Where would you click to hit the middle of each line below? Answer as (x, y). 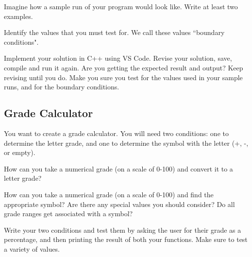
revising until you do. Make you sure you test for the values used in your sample (123, 77)
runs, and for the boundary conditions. (62, 87)
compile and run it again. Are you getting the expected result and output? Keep (124, 67)
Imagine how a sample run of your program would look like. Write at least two (121, 6)
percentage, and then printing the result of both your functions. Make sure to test (126, 239)
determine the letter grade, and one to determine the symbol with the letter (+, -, (126, 143)
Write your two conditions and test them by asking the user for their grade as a (123, 230)
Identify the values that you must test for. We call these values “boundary (114, 32)
